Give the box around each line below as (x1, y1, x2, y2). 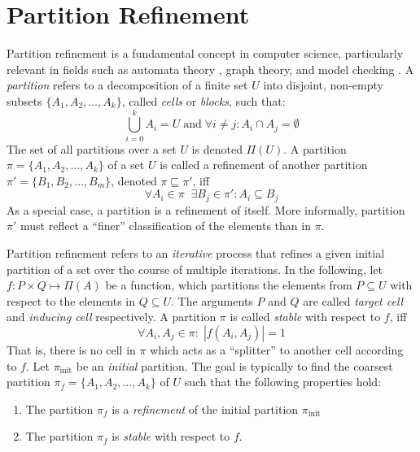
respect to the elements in (7, 292, 136, 309)
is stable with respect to (112, 428, 230, 445)
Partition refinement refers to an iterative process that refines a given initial (7, 245, 385, 262)
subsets (7, 92, 42, 109)
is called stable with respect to (230, 308, 381, 325)
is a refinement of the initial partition (112, 400, 299, 417)
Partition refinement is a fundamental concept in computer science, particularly (7, 45, 404, 62)
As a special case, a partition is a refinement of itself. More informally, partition (7, 201, 405, 218)
